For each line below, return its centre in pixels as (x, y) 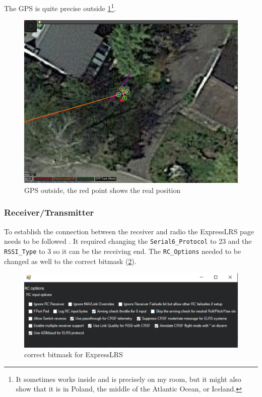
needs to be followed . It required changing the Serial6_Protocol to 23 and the (128, 241)
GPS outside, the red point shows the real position (103, 190)
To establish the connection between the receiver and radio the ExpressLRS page (129, 231)
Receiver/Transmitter (49, 212)
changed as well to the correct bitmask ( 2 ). (70, 261)
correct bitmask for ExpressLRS (74, 354)
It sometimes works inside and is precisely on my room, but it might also (128, 379)
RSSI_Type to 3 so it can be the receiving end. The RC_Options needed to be (123, 251)
